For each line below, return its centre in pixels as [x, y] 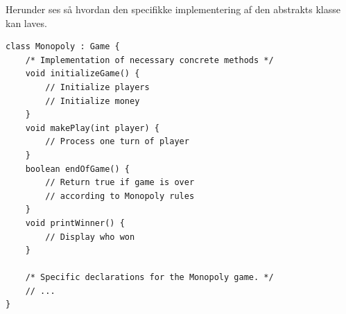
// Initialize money [93, 101]
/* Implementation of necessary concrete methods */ [149, 60]
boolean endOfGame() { [77, 169]
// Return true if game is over [120, 183]
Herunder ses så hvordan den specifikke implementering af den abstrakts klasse [173, 9]
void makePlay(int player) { [92, 128]
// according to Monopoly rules [120, 196]
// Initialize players [97, 87]
